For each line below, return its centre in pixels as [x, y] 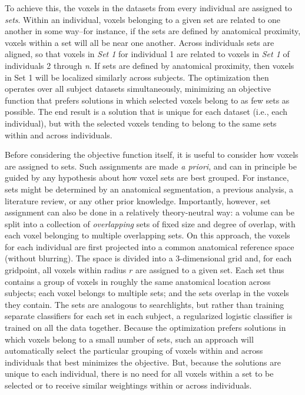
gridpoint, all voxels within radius [66, 270]
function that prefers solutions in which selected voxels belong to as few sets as [147, 100]
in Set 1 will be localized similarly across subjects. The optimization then [137, 77]
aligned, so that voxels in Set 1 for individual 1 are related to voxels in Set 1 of [147, 54]
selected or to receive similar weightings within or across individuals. [128, 385]
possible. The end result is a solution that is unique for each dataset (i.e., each [146, 112]
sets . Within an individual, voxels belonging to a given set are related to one [143, 19]
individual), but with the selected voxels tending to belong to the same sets [141, 123]
